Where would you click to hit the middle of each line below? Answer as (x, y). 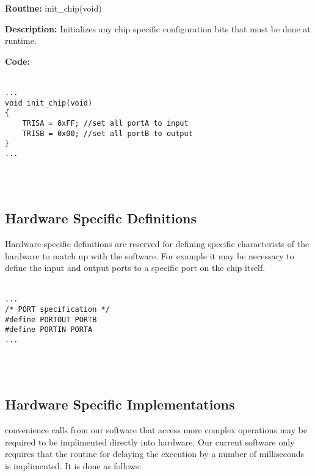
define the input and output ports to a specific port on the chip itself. (135, 268)
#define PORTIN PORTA (49, 330)
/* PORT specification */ (57, 309)
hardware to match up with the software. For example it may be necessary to (150, 255)
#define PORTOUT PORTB (51, 319)
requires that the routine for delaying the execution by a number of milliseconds (155, 454)
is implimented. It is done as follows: (73, 465)
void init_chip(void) (49, 103)
